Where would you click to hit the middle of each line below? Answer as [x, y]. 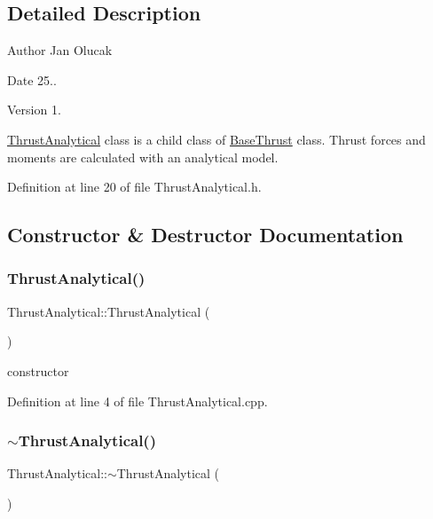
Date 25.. [32, 79]
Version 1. [34, 110]
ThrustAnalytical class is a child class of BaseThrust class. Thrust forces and [216, 139]
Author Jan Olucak [60, 50]
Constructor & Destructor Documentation [205, 235]
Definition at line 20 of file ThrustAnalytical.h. [134, 187]
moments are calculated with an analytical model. [143, 157]
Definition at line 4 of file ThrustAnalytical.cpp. [138, 401]
